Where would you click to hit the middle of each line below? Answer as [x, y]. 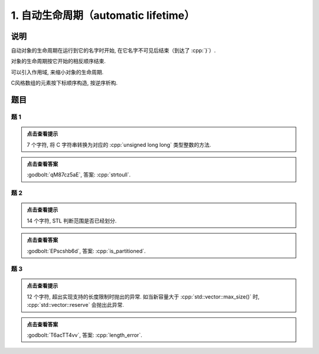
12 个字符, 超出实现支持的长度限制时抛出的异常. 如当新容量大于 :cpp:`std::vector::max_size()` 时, [143, 296]
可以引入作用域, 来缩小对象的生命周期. [57, 72]
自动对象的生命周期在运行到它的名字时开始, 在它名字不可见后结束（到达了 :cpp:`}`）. [113, 51]
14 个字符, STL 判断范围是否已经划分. [72, 221]
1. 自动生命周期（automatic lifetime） [103, 15]
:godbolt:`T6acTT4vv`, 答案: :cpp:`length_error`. [84, 335]
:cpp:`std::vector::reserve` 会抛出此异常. [75, 305]
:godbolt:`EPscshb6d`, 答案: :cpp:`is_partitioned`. [86, 251]
